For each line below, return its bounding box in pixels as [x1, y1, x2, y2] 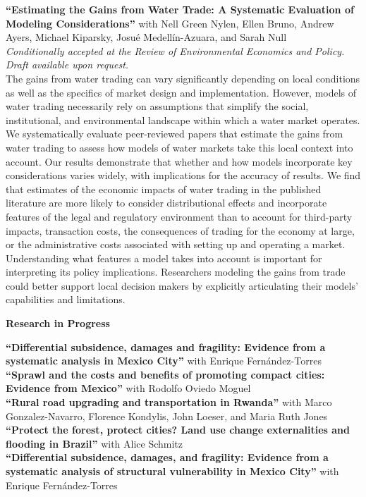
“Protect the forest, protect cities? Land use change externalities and [6, 422, 350, 437]
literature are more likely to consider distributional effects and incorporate [6, 195, 327, 210]
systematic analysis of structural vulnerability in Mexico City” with [6, 464, 339, 478]
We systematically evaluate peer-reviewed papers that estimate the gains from [6, 126, 343, 141]
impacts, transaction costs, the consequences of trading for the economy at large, [6, 223, 355, 238]
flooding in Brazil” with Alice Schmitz [6, 436, 183, 450]
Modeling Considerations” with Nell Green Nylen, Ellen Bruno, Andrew [6, 16, 334, 30]
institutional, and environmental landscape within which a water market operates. [6, 112, 360, 127]
